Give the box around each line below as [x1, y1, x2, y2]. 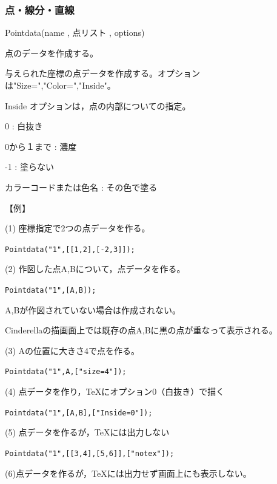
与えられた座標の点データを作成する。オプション [5, 67, 200, 80]
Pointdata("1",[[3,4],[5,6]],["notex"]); [5, 449, 175, 458]
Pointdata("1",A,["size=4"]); [5, 367, 127, 377]
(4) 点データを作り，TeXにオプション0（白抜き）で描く [5, 385, 225, 398]
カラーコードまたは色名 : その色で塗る [5, 180, 158, 193]
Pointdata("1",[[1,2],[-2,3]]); [5, 245, 135, 254]
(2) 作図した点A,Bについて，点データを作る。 [5, 262, 185, 275]
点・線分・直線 [5, 2, 75, 17]
